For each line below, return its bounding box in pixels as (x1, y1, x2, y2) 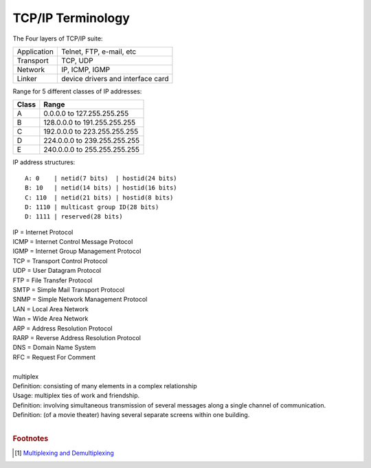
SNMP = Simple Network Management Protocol (12, 296, 148, 304)
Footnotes (12, 434, 49, 443)
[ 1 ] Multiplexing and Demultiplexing (14, 449, 115, 457)
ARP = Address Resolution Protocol (12, 324, 113, 333)
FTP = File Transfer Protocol (12, 276, 93, 285)
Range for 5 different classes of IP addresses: (12, 87, 142, 96)
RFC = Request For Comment (12, 353, 96, 361)
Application (16, 47, 54, 56)
